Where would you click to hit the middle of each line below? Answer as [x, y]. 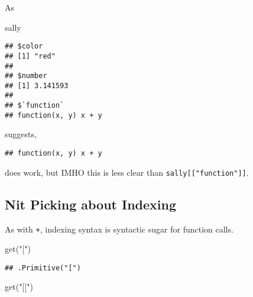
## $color [24, 46]
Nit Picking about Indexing [91, 204]
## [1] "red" [30, 56]
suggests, [21, 134]
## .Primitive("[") [43, 268]
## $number [26, 76]
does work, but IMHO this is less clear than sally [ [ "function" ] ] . [127, 172]
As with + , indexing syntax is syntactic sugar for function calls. [119, 229]
